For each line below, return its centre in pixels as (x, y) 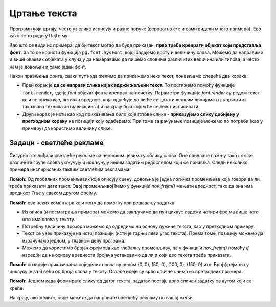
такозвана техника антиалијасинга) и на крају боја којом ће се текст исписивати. (111, 107)
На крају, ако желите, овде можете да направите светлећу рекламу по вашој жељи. (102, 297)
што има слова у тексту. (49, 219)
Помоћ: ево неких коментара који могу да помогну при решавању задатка (92, 203)
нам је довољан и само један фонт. (48, 67)
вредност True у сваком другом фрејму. (53, 193)
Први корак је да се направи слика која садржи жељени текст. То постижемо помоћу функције (129, 85)
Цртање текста (43, 13)
